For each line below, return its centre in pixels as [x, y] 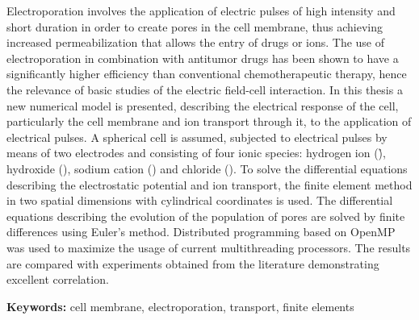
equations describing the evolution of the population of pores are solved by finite [206, 216]
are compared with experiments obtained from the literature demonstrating [193, 263]
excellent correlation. [58, 279]
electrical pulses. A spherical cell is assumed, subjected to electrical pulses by [197, 137]
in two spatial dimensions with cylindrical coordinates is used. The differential [200, 200]
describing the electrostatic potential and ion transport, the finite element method [209, 184]
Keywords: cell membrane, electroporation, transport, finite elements [180, 306]
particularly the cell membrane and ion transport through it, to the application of [209, 121]
